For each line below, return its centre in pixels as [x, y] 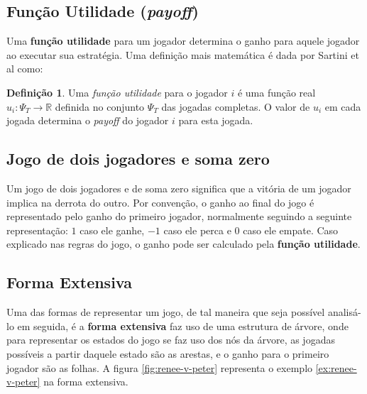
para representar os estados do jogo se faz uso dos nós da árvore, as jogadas [171, 340]
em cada [343, 106]
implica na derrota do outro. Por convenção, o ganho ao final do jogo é [160, 202]
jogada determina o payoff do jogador [88, 120]
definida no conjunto [100, 106]
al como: [25, 69]
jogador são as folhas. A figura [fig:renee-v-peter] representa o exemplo [160, 367]
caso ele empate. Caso [291, 230]
